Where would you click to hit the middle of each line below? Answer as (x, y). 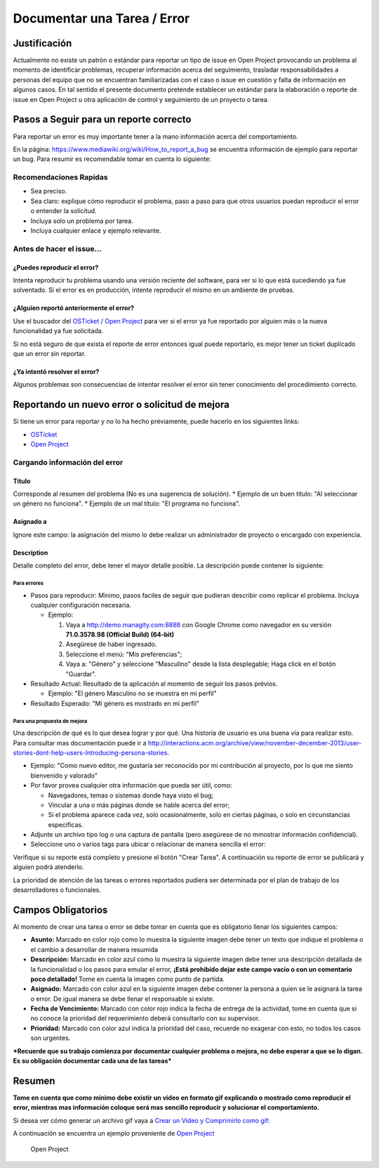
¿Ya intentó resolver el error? (56, 371)
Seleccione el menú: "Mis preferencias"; (124, 654)
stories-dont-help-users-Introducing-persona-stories (90, 752)
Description (31, 553)
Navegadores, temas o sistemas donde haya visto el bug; (131, 795)
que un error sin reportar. (49, 353)
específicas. (66, 824)
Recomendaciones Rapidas (60, 177)
